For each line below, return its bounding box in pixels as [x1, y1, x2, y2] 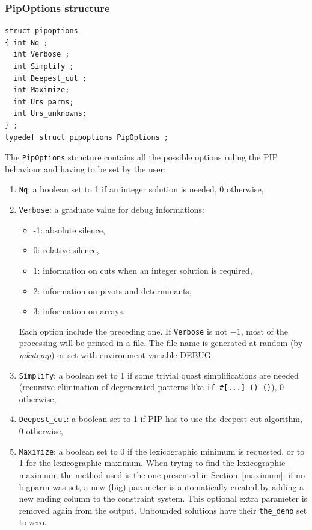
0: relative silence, [33, 244, 99, 256]
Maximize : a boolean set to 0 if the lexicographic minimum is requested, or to [19, 444, 305, 457]
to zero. [19, 516, 47, 528]
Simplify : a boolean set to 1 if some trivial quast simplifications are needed [19, 368, 299, 381]
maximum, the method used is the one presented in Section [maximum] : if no [19, 468, 305, 481]
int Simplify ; [13, 62, 74, 71]
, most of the [240, 324, 288, 337]
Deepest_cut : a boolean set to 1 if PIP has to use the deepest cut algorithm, [19, 412, 302, 425]
